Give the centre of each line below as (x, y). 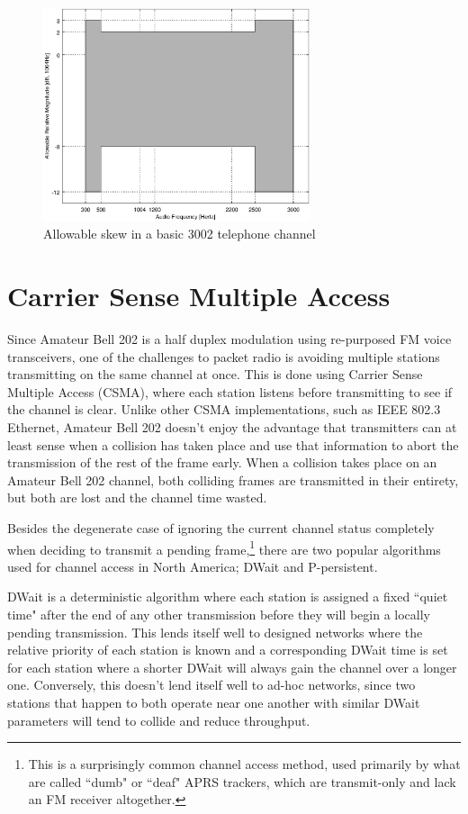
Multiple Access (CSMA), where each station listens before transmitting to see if (230, 391)
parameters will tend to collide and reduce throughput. (159, 720)
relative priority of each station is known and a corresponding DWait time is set (228, 650)
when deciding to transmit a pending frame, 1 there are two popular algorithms (224, 547)
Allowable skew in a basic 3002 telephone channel (180, 234)
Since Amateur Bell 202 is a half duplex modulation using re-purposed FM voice (229, 338)
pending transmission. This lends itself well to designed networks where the (215, 632)
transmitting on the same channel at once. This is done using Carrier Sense (215, 374)
